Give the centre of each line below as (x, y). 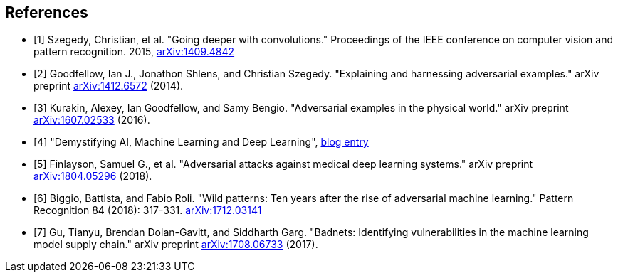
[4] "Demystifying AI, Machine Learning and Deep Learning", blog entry (201, 142)
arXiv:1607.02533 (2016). (92, 120)
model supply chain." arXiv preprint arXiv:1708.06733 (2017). (176, 245)
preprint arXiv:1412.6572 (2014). (109, 86)
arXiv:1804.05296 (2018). (93, 176)
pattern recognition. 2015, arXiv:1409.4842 (134, 52)
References (47, 12)
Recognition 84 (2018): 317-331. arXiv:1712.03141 (148, 210)
